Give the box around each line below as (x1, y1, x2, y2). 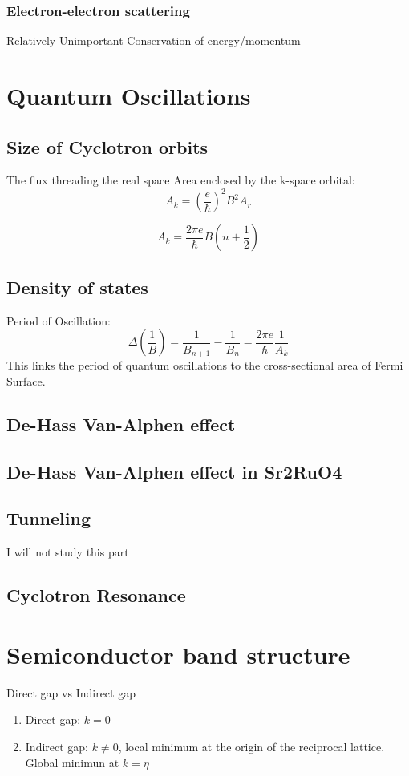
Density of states (6, 274, 148, 299)
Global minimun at (25, 754, 119, 770)
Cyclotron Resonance (6, 583, 186, 608)
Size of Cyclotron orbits (6, 134, 209, 159)
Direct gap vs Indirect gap (6, 684, 136, 701)
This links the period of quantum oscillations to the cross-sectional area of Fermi (6, 357, 403, 374)
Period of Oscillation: (6, 312, 111, 329)
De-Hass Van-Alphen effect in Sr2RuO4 (6, 459, 342, 483)
